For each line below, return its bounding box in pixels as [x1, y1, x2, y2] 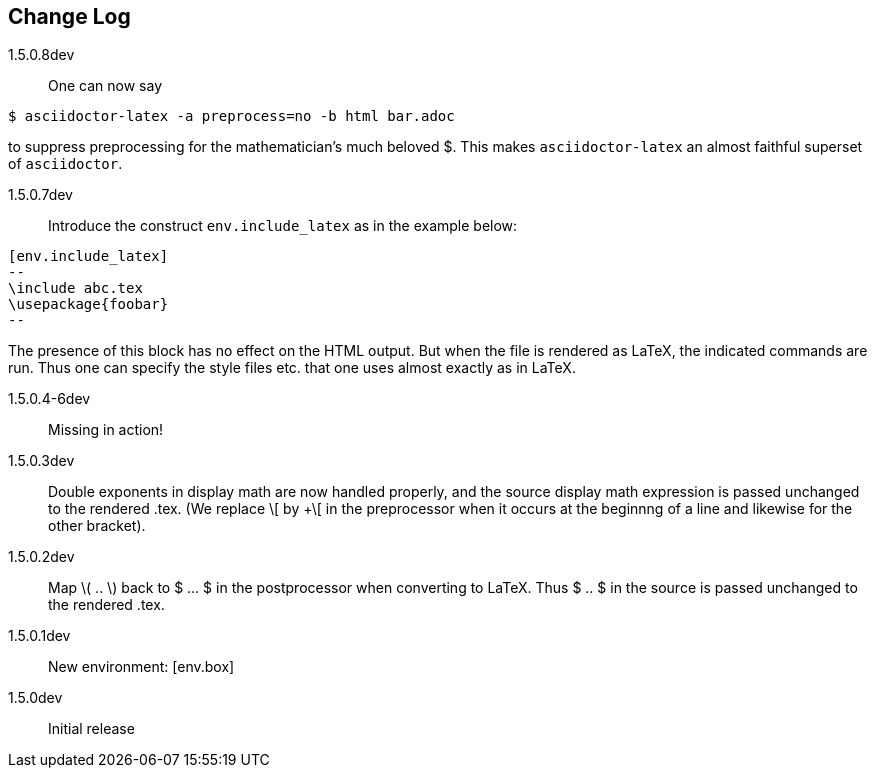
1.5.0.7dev [8, 186, 73, 204]
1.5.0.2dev [8, 548, 75, 566]
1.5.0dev [8, 689, 63, 707]
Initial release [48, 720, 135, 738]
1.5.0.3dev [8, 452, 75, 470]
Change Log [8, 4, 131, 29]
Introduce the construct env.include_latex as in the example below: [48, 217, 518, 235]
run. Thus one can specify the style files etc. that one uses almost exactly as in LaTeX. [8, 359, 576, 377]
